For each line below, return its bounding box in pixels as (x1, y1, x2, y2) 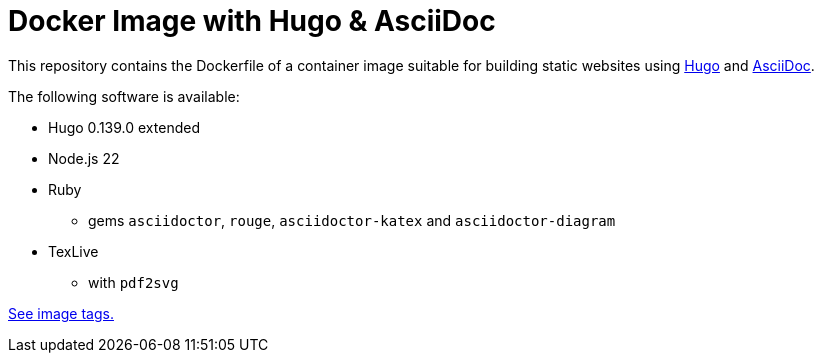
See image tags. (8, 304, 114, 322)
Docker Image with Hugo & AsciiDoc (8, 4, 496, 38)
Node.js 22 (48, 149, 120, 167)
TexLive (48, 242, 99, 260)
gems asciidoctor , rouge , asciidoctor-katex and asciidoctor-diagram (88, 211, 616, 229)
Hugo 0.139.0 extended (48, 118, 200, 136)
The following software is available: (8, 87, 240, 105)
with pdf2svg (88, 273, 179, 291)
